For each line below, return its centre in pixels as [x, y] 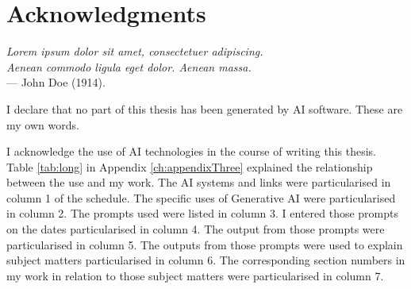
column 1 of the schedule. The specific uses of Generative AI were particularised [201, 197]
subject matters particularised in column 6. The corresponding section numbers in [206, 260]
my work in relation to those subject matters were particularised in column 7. [195, 275]
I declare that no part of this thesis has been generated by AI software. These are [205, 108]
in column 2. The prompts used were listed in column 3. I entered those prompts [203, 213]
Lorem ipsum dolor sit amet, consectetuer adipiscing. [135, 51]
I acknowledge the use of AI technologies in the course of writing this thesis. [191, 151]
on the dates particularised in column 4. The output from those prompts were [196, 229]
